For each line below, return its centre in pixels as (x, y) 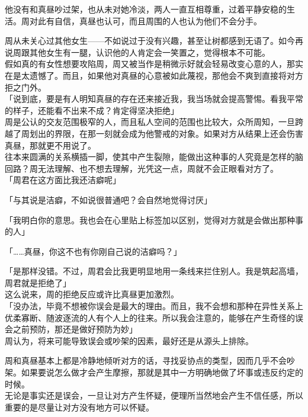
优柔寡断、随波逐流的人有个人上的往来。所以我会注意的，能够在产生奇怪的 (150, 317)
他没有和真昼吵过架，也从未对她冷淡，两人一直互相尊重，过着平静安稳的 (146, 9)
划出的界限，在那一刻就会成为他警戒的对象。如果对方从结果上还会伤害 (166, 133)
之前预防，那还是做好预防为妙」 (75, 329)
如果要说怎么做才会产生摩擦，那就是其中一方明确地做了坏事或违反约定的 (162, 372)
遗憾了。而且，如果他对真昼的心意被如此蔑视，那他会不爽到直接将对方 (166, 75)
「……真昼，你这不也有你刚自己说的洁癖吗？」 (93, 251)
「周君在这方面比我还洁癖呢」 (63, 180)
